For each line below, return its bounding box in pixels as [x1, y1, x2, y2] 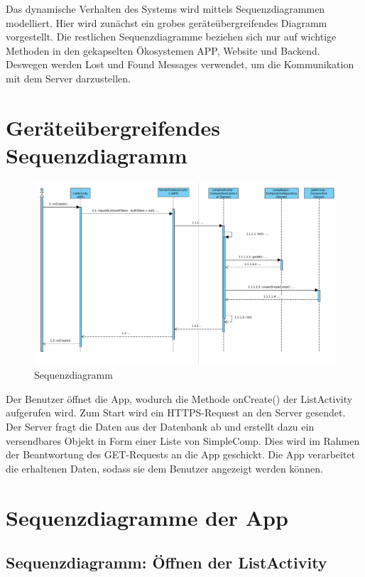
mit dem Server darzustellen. [6, 70, 131, 85]
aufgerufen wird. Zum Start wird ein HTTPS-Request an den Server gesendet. [6, 405, 346, 420]
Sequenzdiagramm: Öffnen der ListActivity [6, 551, 327, 573]
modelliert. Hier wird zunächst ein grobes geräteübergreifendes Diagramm [6, 15, 327, 30]
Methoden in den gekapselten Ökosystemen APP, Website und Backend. [6, 43, 320, 58]
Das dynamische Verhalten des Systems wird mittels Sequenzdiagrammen [6, 1, 325, 16]
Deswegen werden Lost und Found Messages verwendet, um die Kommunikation [6, 57, 354, 72]
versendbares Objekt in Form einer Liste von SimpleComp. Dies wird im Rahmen [6, 433, 360, 448]
